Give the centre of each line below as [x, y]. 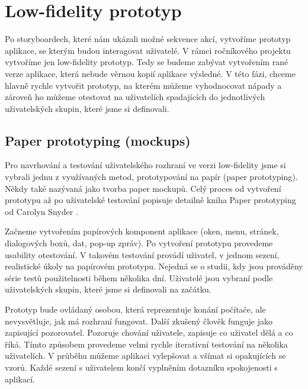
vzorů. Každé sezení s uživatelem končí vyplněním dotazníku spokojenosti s [141, 367]
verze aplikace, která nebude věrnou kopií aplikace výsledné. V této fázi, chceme [150, 73]
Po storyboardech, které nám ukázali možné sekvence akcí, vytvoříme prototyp [148, 39]
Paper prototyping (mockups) [98, 140]
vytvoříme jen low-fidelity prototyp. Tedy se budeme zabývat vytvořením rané [147, 62]
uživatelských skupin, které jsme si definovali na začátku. [108, 289]
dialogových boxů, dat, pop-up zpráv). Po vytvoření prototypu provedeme [139, 243]
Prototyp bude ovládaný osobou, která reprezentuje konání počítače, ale [135, 309]
